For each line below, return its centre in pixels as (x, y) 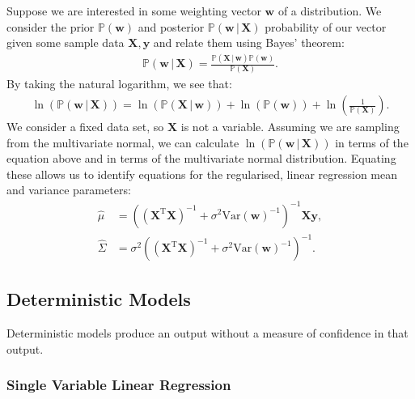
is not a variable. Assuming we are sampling (290, 127)
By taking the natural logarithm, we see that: (119, 84)
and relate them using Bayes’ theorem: (249, 42)
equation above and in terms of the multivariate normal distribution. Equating (201, 158)
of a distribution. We (330, 11)
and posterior (171, 26)
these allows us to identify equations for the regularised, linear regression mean (202, 174)
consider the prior (51, 26)
